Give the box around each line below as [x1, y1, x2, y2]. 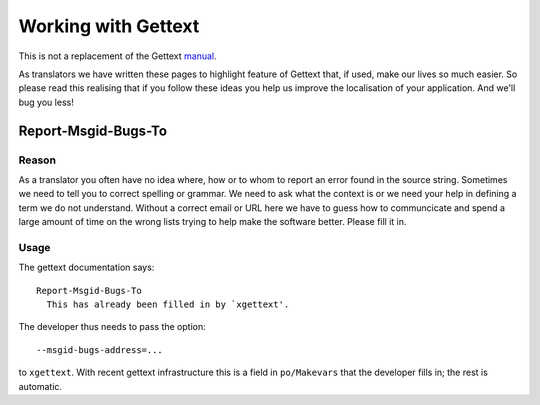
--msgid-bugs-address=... [36, 344, 164, 355]
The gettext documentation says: [18, 261, 155, 274]
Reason [18, 153, 57, 167]
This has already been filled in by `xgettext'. [46, 298, 290, 310]
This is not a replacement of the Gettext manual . [18, 50, 217, 62]
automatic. [18, 380, 63, 392]
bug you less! [18, 96, 74, 108]
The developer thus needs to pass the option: [18, 321, 206, 333]
